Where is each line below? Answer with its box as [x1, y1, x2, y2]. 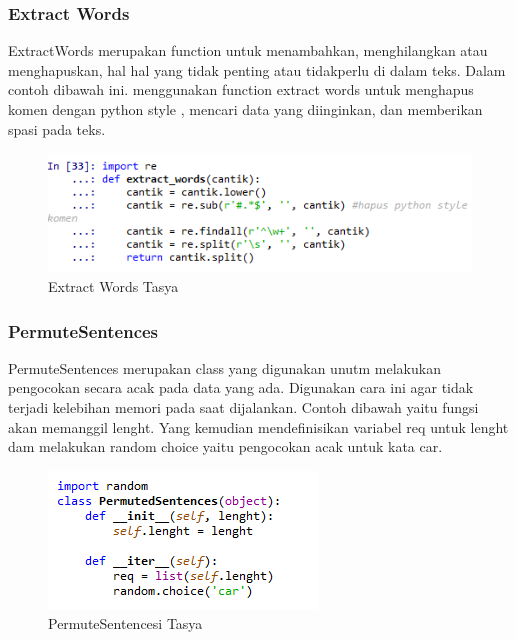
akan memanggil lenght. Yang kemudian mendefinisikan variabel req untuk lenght [8, 416, 509, 437]
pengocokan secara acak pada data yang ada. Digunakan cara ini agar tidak [8, 377, 474, 398]
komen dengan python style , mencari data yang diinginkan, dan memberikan [8, 99, 483, 119]
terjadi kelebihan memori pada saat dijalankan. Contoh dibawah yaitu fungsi [8, 397, 479, 418]
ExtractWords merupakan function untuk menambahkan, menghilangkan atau [8, 40, 488, 61]
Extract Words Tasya [48, 276, 179, 297]
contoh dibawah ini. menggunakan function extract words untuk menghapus [8, 79, 474, 100]
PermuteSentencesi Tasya [48, 613, 203, 634]
